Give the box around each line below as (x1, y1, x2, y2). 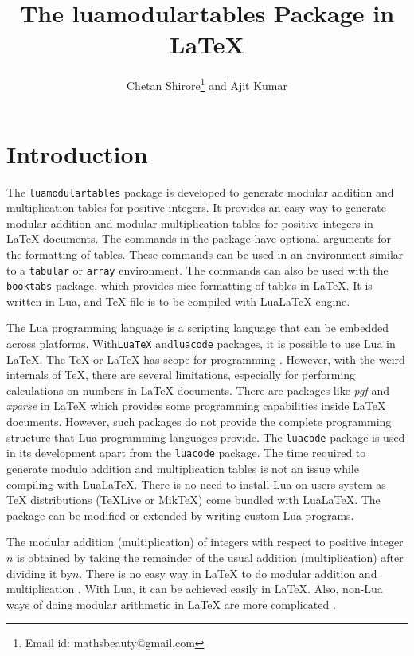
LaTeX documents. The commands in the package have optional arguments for (6, 230, 392, 247)
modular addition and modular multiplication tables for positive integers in (6, 214, 373, 231)
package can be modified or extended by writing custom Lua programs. (6, 506, 354, 523)
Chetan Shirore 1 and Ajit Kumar (126, 75, 287, 93)
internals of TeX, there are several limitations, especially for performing (6, 366, 356, 383)
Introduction (6, 137, 148, 170)
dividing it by (6, 564, 72, 581)
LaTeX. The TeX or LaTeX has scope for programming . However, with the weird (6, 350, 405, 367)
